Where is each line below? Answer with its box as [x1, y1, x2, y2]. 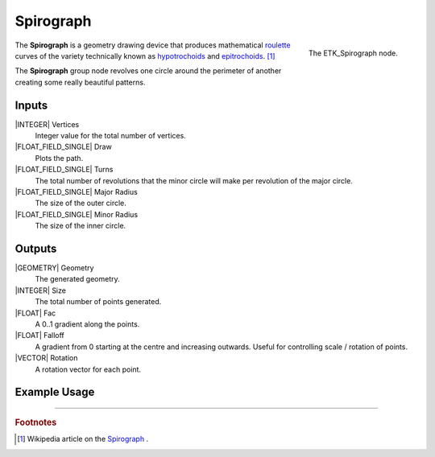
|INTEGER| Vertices [14, 119, 80, 129]
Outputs [14, 241, 57, 255]
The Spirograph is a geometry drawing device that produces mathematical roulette [14, 40, 291, 50]
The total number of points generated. [35, 297, 162, 307]
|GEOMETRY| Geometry [14, 263, 94, 273]
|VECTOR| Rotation [14, 353, 78, 363]
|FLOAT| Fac [14, 308, 56, 318]
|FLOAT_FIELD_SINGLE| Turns [14, 165, 114, 175]
